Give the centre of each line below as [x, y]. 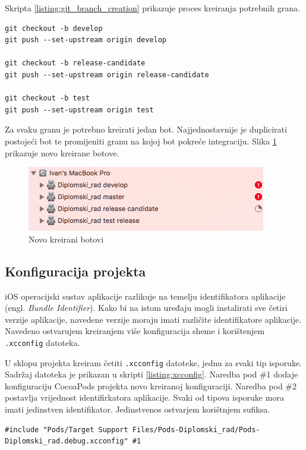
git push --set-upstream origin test [79, 110]
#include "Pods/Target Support [67, 429]
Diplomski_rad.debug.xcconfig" [67, 441]
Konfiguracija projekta [75, 271]
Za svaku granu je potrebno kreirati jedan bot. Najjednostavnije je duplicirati [146, 129]
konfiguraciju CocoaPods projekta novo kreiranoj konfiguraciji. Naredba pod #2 [151, 386]
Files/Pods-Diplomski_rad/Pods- [196, 429]
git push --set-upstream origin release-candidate [107, 75]
